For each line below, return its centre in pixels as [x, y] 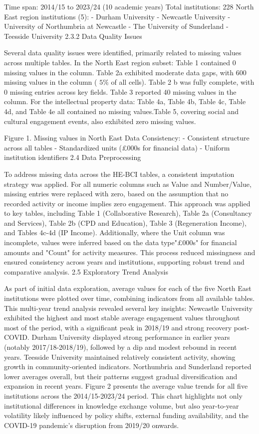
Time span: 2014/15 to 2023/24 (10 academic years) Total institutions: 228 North [129, 6]
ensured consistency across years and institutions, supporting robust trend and [124, 262]
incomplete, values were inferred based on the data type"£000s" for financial [121, 242]
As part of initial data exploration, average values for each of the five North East [128, 288]
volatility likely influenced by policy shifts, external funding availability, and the [126, 415]
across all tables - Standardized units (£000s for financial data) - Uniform [117, 147]
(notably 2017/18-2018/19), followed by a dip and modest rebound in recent [121, 347]
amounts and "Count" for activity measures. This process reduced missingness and [130, 252]
